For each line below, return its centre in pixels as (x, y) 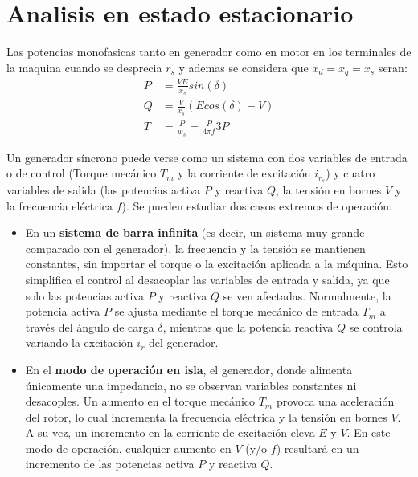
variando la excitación (79, 342)
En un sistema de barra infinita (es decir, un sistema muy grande (195, 232)
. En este (369, 432)
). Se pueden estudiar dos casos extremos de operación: (257, 205)
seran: (393, 67)
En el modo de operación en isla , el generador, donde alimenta (189, 369)
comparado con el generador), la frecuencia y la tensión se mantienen (195, 248)
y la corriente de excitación (244, 173)
